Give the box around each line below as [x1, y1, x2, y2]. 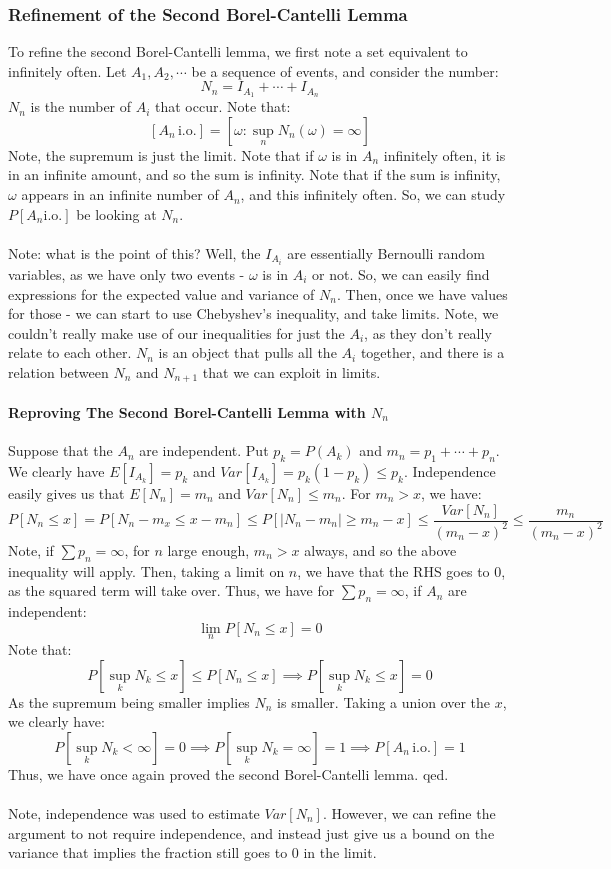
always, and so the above [304, 539, 457, 560]
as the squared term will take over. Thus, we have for [8, 580, 335, 601]
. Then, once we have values [336, 283, 508, 304]
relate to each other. [8, 342, 132, 363]
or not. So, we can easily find [312, 263, 490, 284]
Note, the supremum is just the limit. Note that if [8, 144, 314, 165]
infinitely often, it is [383, 144, 506, 165]
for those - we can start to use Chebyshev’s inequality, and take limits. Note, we [8, 303, 499, 324]
